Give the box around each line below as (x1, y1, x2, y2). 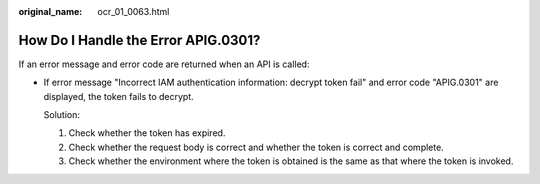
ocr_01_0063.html (97, 6, 170, 17)
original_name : (18, 6, 83, 17)
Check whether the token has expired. (68, 127, 226, 139)
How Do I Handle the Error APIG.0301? (18, 31, 261, 49)
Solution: (43, 109, 80, 121)
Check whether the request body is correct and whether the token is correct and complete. (68, 141, 444, 153)
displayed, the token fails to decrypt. (43, 90, 194, 102)
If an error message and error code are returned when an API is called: (18, 58, 310, 70)
